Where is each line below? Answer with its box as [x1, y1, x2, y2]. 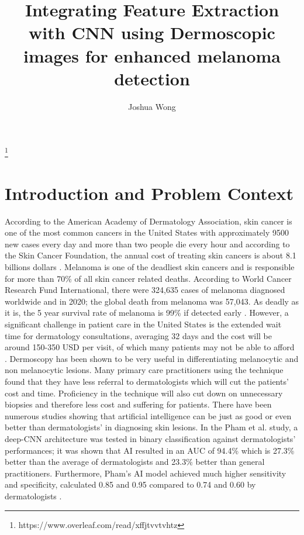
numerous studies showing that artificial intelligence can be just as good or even [5, 409, 292, 422]
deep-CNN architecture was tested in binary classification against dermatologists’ [5, 432, 296, 444]
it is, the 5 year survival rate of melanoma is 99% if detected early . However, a [5, 306, 289, 319]
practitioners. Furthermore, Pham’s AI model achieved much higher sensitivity [5, 467, 286, 479]
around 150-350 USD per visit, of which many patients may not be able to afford [5, 341, 295, 353]
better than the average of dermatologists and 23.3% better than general [5, 455, 265, 468]
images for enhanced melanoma [23, 43, 281, 67]
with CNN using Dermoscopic [29, 20, 275, 44]
